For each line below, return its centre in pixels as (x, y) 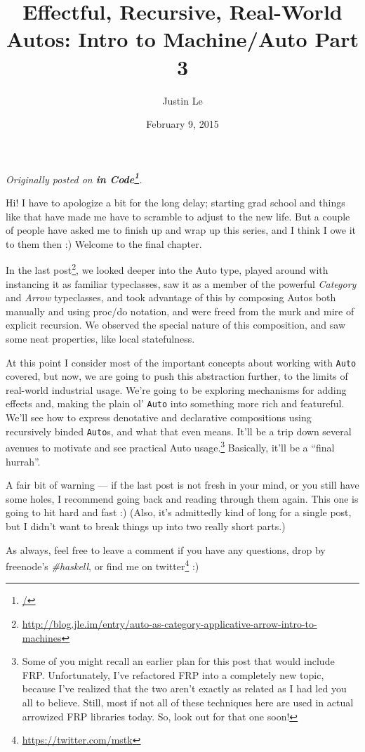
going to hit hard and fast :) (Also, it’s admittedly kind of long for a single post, (179, 512)
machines (42, 637)
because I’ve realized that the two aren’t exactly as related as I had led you (184, 688)
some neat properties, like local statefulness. (100, 338)
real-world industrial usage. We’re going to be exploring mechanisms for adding (176, 389)
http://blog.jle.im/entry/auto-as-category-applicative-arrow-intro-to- (170, 623)
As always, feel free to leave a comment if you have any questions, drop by (166, 549)
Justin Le (182, 100)
